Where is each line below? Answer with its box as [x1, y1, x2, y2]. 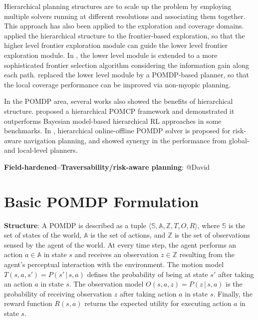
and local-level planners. [4, 145, 78, 155]
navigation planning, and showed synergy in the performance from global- [23, 135, 250, 145]
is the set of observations [174, 230, 251, 240]
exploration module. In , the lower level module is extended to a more [4, 49, 218, 60]
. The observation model [69, 279, 144, 289]
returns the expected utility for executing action [84, 298, 232, 309]
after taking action [119, 288, 177, 299]
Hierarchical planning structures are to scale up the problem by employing [4, 1, 232, 11]
